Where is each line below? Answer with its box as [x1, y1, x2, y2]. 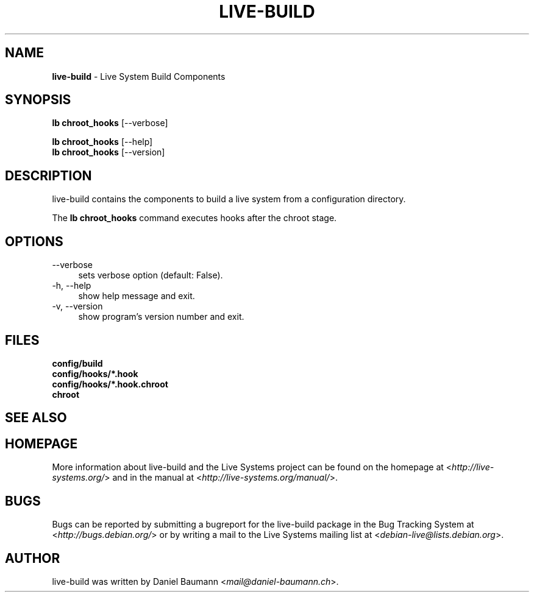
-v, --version [52, 301, 103, 312]
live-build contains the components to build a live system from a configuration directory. [52, 194, 406, 205]
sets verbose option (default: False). [78, 270, 223, 281]
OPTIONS [5, 233, 63, 249]
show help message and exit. [78, 291, 195, 302]
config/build [52, 358, 103, 369]
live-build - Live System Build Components [52, 71, 226, 82]
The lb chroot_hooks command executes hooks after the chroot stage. [52, 213, 337, 224]
